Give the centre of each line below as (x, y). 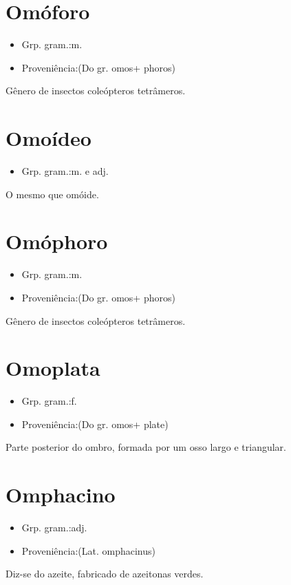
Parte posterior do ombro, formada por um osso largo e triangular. (146, 447)
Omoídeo (48, 138)
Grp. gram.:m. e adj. (65, 171)
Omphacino (61, 494)
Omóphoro (57, 241)
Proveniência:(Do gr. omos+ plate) (95, 424)
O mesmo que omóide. (52, 194)
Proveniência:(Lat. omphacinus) (88, 550)
